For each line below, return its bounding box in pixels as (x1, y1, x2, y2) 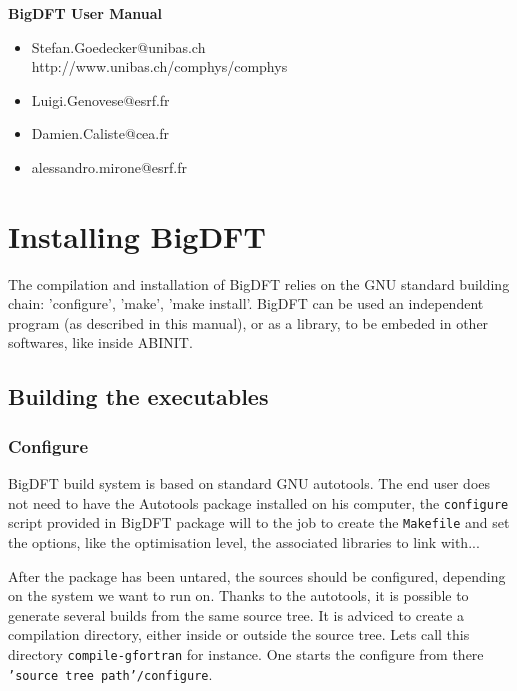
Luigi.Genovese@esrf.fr (31, 89, 170, 110)
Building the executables (8, 381, 269, 412)
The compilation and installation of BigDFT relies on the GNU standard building (8, 273, 510, 294)
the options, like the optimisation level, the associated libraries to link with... (8, 531, 480, 552)
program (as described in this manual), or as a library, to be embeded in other (8, 312, 489, 333)
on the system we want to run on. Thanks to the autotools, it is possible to (8, 585, 469, 606)
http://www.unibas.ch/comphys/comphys (31, 56, 288, 77)
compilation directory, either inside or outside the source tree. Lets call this (8, 624, 470, 645)
